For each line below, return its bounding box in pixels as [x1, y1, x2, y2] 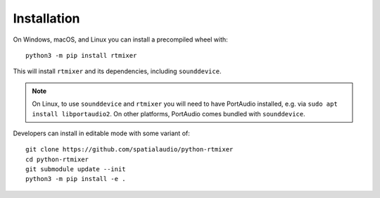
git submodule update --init [25, 166, 126, 173]
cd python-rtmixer [25, 155, 89, 163]
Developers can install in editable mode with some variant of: [13, 129, 190, 137]
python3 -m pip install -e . [25, 175, 126, 183]
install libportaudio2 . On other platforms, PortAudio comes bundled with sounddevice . [32, 109, 305, 118]
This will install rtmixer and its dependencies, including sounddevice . [13, 67, 222, 75]
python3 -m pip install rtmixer [25, 51, 137, 59]
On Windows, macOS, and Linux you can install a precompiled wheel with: [13, 35, 228, 44]
